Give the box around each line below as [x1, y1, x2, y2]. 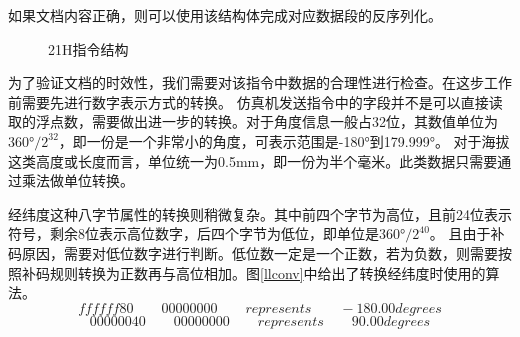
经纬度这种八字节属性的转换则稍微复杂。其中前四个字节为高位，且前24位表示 [8, 203, 512, 224]
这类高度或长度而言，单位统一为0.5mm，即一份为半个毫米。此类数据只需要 [8, 150, 498, 171]
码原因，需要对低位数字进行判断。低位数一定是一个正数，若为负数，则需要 [8, 242, 498, 263]
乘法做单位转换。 [21, 170, 134, 191]
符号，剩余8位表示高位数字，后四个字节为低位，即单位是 [8, 223, 379, 244]
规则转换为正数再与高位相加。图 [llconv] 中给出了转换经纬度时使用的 [49, 262, 486, 283]
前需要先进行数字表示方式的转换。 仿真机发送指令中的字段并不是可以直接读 [8, 91, 503, 112]
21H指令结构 [48, 38, 129, 59]
